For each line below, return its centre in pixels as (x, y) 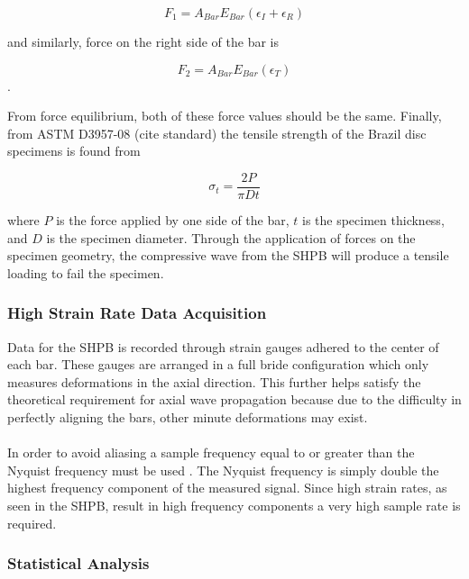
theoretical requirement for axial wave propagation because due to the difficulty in (234, 399)
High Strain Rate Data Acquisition (137, 313)
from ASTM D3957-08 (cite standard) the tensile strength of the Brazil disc (217, 133)
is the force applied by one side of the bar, (173, 220)
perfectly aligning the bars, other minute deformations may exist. (188, 417)
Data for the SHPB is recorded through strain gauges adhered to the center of (223, 346)
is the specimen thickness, (373, 220)
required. (32, 523)
